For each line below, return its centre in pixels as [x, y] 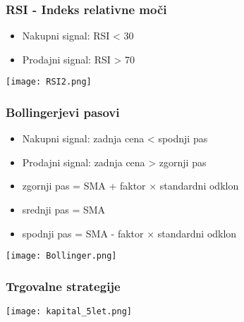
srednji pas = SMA [64, 210]
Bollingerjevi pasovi [63, 112]
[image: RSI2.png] [49, 82]
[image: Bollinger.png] [61, 256]
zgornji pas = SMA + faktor [84, 186]
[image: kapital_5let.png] [69, 312]
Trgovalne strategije [63, 286]
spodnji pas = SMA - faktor [83, 233]
